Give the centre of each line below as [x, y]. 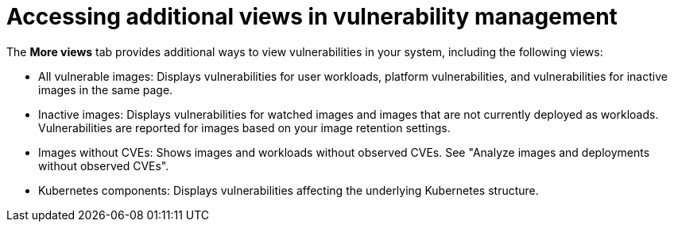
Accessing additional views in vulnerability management [312, 17]
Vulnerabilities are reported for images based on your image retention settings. [244, 127]
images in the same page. [106, 89]
